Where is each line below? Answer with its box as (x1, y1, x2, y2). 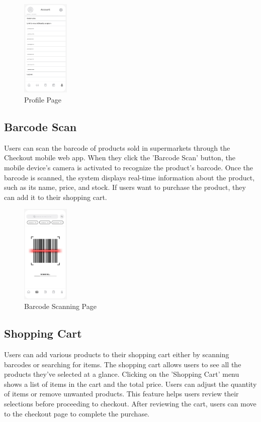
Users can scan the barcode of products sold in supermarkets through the (4, 142, 230, 153)
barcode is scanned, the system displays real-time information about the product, (4, 172, 255, 182)
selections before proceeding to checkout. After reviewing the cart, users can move (4, 398, 256, 409)
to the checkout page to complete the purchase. (4, 408, 150, 418)
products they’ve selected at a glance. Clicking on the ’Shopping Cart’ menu (4, 369, 239, 379)
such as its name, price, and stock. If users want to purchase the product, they (4, 182, 246, 192)
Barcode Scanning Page (24, 301, 97, 311)
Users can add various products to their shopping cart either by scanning (4, 349, 229, 360)
